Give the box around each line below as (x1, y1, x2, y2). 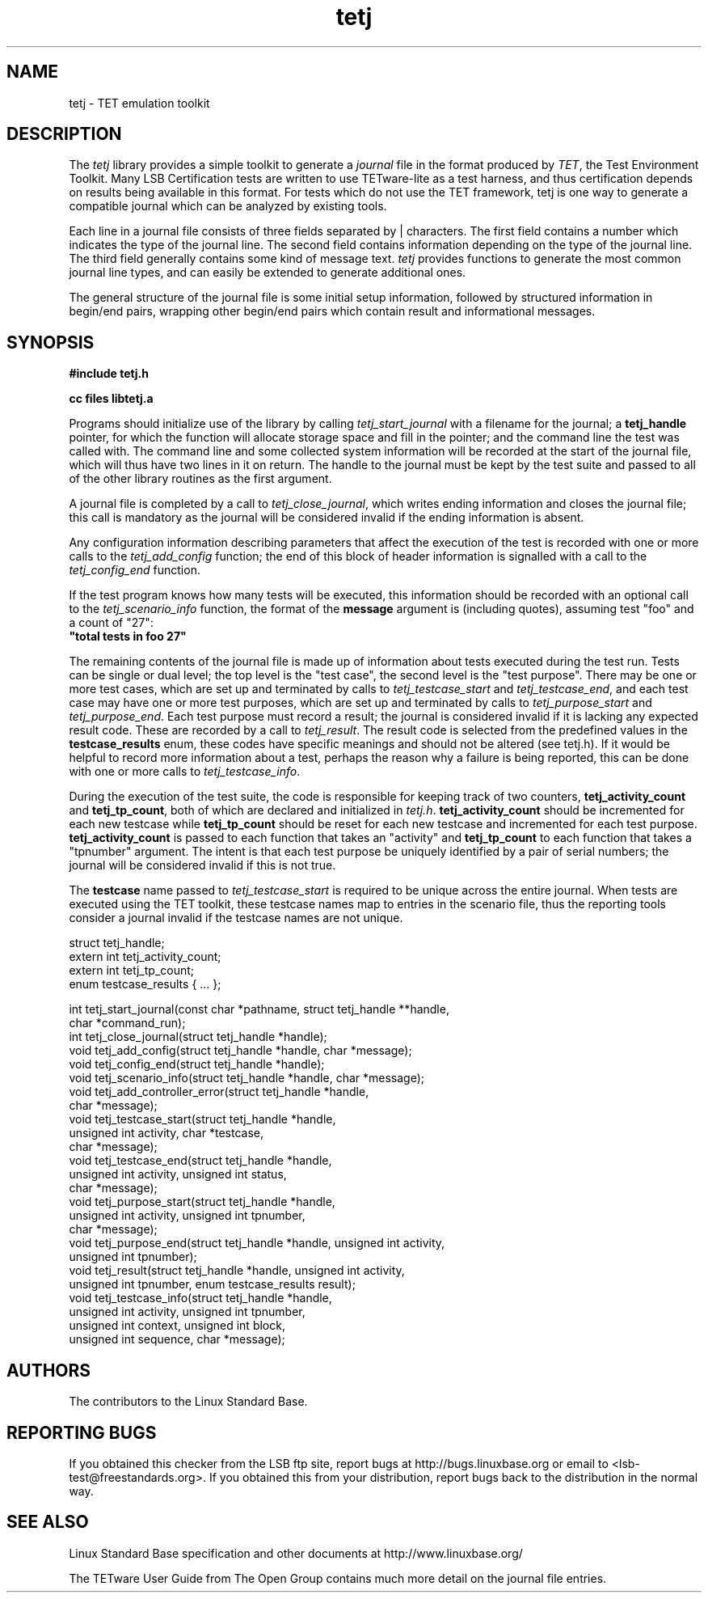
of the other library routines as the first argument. (69, 472, 332, 486)
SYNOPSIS (6, 332, 95, 353)
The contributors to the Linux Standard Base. (69, 1394, 308, 1409)
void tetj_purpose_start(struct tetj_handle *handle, (69, 1195, 335, 1209)
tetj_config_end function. (69, 563, 200, 577)
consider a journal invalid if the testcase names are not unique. (69, 911, 403, 925)
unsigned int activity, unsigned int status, (69, 1167, 287, 1182)
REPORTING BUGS (6, 1422, 157, 1443)
